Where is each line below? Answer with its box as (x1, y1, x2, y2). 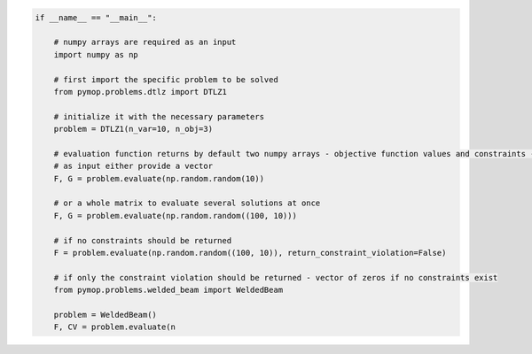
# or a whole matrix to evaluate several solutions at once (53, 198, 321, 208)
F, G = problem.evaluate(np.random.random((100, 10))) (53, 211, 297, 220)
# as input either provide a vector (53, 161, 213, 172)
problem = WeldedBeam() (53, 310, 157, 319)
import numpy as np (53, 50, 139, 59)
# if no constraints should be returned (53, 235, 232, 245)
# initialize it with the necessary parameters (53, 112, 265, 121)
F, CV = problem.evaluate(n (53, 322, 176, 332)
